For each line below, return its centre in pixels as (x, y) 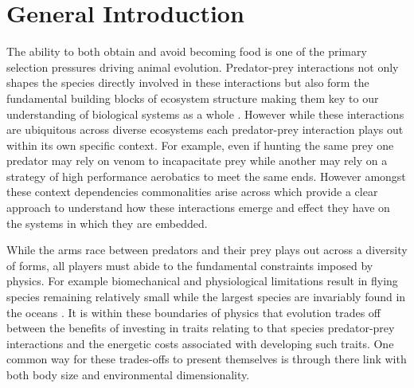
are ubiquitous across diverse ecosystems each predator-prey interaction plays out (205, 129)
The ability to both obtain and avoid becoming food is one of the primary (187, 51)
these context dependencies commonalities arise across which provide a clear (192, 192)
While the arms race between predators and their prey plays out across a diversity (207, 250)
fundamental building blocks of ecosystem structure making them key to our (193, 98)
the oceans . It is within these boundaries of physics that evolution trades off (194, 312)
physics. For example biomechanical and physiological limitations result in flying (202, 281)
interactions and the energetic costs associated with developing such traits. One (200, 343)
